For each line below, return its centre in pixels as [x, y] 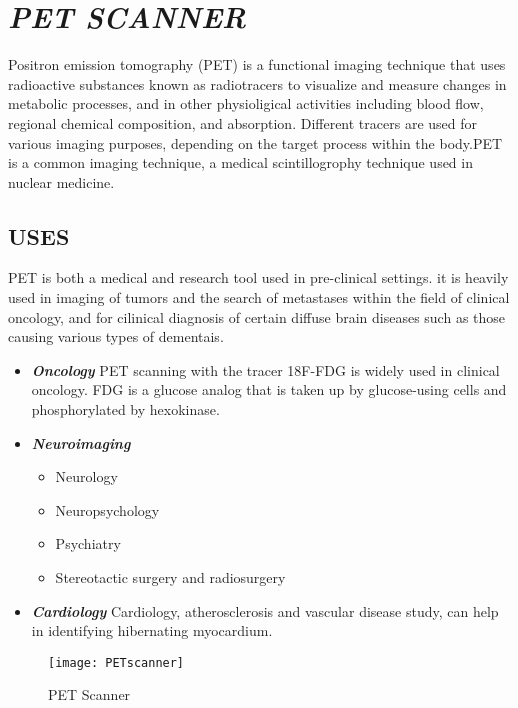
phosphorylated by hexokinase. [125, 409]
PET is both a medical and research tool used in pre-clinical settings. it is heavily [258, 277]
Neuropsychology [107, 509]
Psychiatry [88, 543]
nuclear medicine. [61, 181]
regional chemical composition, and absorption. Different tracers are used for [242, 122]
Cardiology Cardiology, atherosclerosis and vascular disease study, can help [265, 610]
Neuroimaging [81, 442]
